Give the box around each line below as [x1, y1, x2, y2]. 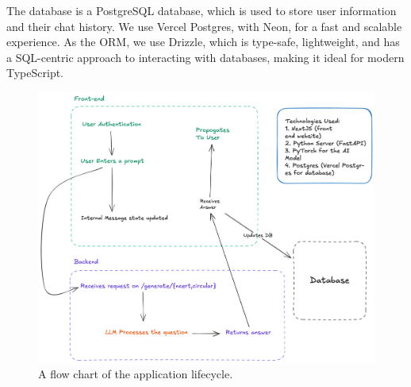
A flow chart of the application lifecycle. [38, 366, 233, 382]
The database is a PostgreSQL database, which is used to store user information [6, 2, 397, 18]
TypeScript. [6, 64, 64, 81]
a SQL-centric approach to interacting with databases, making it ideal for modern [6, 48, 405, 65]
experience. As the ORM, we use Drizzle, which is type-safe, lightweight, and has [6, 33, 400, 50]
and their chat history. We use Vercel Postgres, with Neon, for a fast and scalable [6, 17, 402, 34]
